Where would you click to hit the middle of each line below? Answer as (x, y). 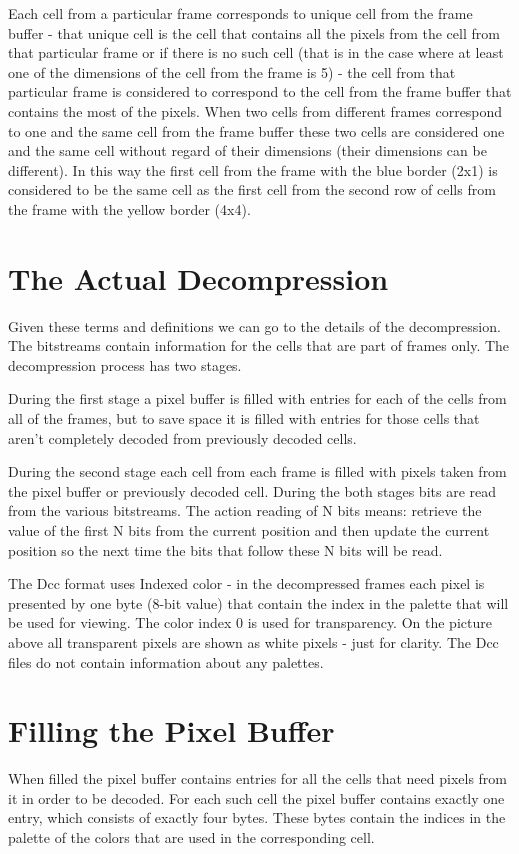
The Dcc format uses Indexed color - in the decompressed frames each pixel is (246, 583)
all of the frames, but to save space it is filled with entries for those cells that (244, 418)
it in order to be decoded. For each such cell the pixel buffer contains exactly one (256, 797)
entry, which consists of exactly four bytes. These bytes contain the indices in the (257, 817)
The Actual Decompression (198, 277)
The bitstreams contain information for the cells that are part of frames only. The (259, 345)
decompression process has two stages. (125, 364)
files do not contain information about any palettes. (166, 661)
